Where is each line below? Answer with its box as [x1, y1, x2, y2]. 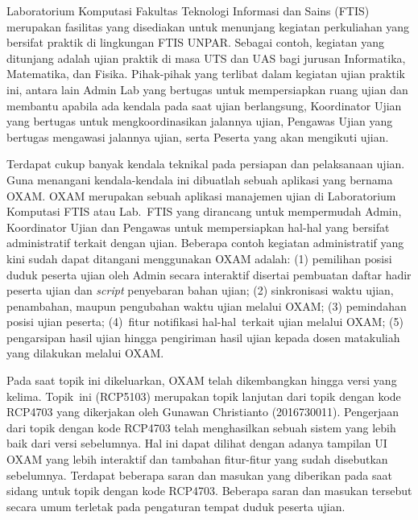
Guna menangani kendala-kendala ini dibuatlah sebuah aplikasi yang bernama [6, 171, 393, 188]
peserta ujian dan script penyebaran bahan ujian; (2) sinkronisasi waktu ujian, [6, 282, 394, 299]
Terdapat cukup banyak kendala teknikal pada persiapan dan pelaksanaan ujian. [6, 155, 405, 172]
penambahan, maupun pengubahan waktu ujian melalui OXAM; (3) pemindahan [6, 297, 407, 314]
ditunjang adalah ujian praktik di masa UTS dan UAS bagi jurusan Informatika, [6, 49, 406, 66]
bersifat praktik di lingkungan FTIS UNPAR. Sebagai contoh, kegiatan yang [6, 34, 385, 51]
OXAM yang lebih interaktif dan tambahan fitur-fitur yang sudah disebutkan [6, 451, 388, 468]
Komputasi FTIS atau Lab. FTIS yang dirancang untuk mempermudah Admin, [6, 203, 402, 220]
